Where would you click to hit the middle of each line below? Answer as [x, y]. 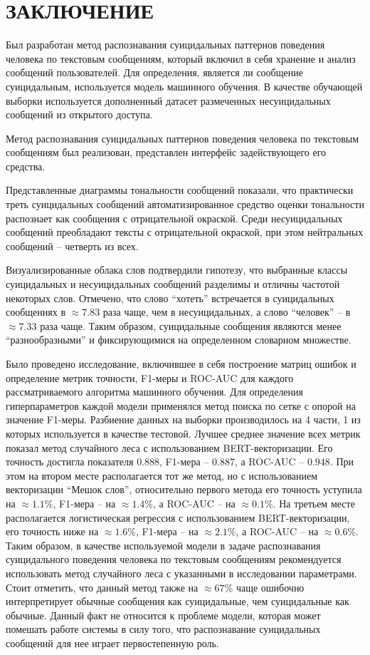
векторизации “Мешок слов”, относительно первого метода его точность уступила [184, 489]
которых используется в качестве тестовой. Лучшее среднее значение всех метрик [183, 433]
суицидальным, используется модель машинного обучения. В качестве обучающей [184, 86]
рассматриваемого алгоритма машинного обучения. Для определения [155, 392]
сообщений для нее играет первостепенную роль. [112, 643]
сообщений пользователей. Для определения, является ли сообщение [154, 72]
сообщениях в [36, 312]
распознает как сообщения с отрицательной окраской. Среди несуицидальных [174, 218]
